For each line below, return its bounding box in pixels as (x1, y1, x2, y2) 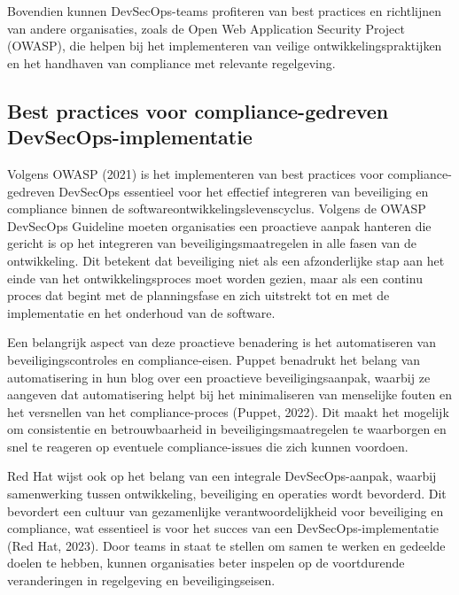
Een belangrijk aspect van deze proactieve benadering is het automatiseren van (7, 333, 436, 352)
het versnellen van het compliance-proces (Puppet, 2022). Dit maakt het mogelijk (7, 402, 449, 421)
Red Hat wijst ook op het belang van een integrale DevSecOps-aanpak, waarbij (7, 467, 437, 485)
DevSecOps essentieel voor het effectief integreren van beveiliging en (58, 182, 429, 200)
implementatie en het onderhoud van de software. (7, 303, 276, 321)
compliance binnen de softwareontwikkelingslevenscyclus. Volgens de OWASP (7, 199, 426, 218)
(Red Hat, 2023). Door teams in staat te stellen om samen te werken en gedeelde (7, 536, 446, 554)
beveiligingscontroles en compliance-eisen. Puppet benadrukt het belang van (7, 350, 421, 368)
